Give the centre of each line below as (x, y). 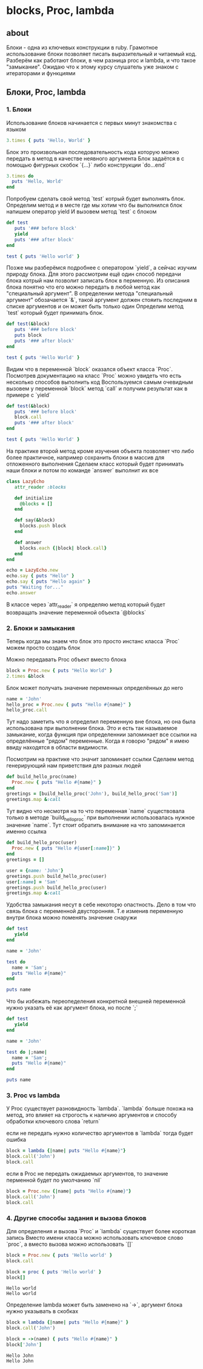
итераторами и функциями (41, 73)
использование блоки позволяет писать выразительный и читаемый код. (101, 54)
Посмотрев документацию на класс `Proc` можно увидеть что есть (94, 375)
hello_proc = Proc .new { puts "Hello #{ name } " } (69, 705)
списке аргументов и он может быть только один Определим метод (95, 306)
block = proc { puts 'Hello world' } (54, 1272)
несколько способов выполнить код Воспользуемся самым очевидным (100, 382)
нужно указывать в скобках (42, 1311)
